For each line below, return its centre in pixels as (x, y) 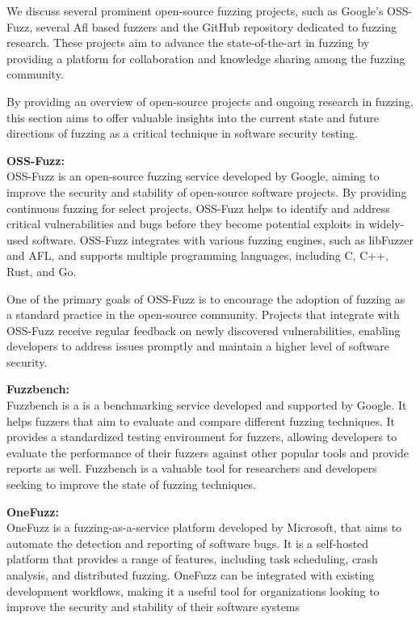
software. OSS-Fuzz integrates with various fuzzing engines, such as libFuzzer (223, 239)
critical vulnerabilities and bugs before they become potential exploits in (186, 224)
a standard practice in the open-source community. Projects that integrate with (203, 314)
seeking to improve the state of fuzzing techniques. (132, 484)
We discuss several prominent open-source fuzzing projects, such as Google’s (195, 11)
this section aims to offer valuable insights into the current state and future (193, 117)
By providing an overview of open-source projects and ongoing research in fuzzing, (210, 101)
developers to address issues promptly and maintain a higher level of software (198, 346)
